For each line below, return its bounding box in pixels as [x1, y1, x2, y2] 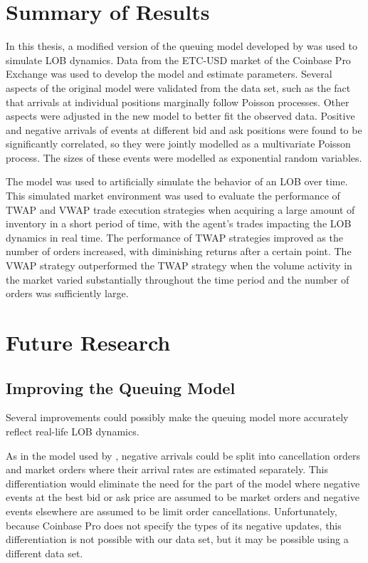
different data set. [6, 545, 83, 560]
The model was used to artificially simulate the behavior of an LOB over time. [6, 174, 348, 189]
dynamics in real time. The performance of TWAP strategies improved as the [6, 229, 343, 244]
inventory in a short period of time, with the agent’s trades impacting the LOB [6, 216, 352, 231]
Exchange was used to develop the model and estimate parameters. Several [6, 66, 332, 81]
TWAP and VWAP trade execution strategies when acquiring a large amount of [6, 202, 355, 217]
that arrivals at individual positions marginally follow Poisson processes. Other [6, 94, 349, 109]
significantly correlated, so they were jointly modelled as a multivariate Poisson [6, 136, 351, 151]
